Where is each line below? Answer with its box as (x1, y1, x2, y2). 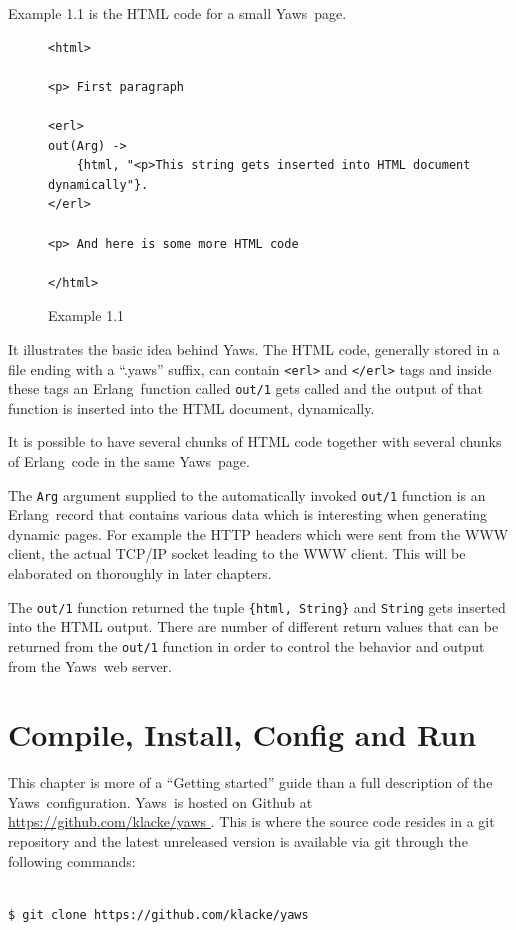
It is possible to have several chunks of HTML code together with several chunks (8, 431, 502, 452)
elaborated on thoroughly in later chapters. (8, 563, 272, 584)
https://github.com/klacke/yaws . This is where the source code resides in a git (8, 811, 495, 832)
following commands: (8, 850, 136, 871)
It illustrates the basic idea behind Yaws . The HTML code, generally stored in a (8, 338, 500, 359)
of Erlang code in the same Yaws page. (8, 451, 250, 471)
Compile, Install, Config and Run (8, 714, 477, 755)
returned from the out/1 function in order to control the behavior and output (8, 635, 485, 656)
